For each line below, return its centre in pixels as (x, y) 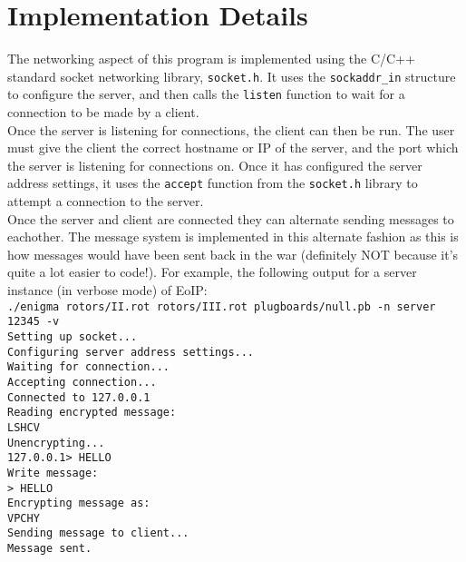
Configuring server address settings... (131, 352)
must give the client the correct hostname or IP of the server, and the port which (233, 148)
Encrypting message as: (79, 503)
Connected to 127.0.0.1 (79, 397)
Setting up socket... (73, 336)
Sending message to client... (98, 533)
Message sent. (50, 549)
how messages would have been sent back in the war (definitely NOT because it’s (233, 254)
